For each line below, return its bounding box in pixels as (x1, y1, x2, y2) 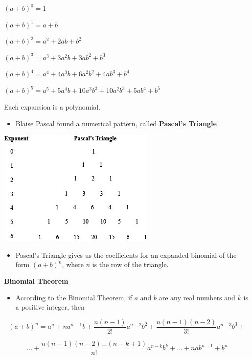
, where (62, 259, 84, 269)
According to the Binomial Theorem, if (15, 292, 133, 302)
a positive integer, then (15, 302, 85, 312)
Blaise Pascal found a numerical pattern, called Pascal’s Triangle (15, 118, 217, 128)
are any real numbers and (159, 292, 235, 302)
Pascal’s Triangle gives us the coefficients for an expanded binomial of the (15, 249, 237, 260)
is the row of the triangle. (92, 259, 169, 269)
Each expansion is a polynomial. (4, 102, 101, 112)
